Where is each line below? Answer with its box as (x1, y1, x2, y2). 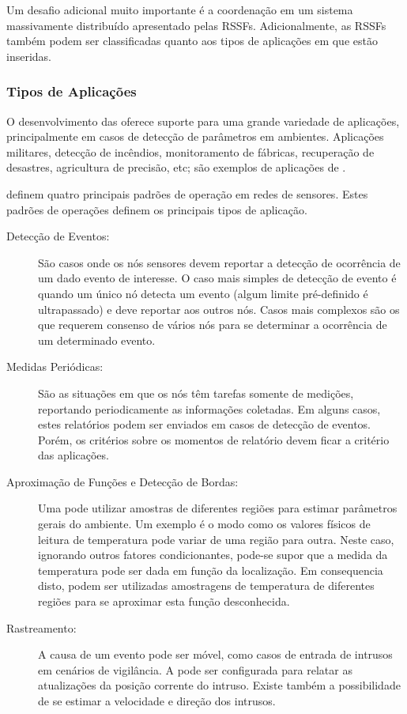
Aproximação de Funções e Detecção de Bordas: (6, 473, 239, 489)
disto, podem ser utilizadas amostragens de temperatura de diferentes (38, 577, 375, 594)
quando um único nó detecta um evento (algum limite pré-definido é (38, 285, 368, 301)
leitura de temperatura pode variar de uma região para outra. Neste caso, (38, 531, 394, 547)
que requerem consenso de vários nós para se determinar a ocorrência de (38, 316, 387, 333)
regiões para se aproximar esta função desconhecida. (38, 593, 290, 610)
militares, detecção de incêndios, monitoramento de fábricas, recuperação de (6, 143, 375, 160)
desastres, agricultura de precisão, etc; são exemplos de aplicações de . (6, 159, 346, 176)
